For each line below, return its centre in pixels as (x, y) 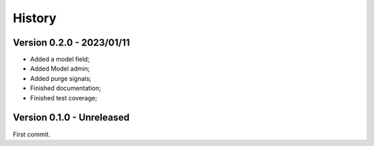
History (35, 18)
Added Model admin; (60, 69)
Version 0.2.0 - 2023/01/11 (71, 43)
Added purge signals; (61, 78)
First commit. (32, 134)
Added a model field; (60, 60)
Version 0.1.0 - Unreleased (71, 118)
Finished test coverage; (64, 98)
